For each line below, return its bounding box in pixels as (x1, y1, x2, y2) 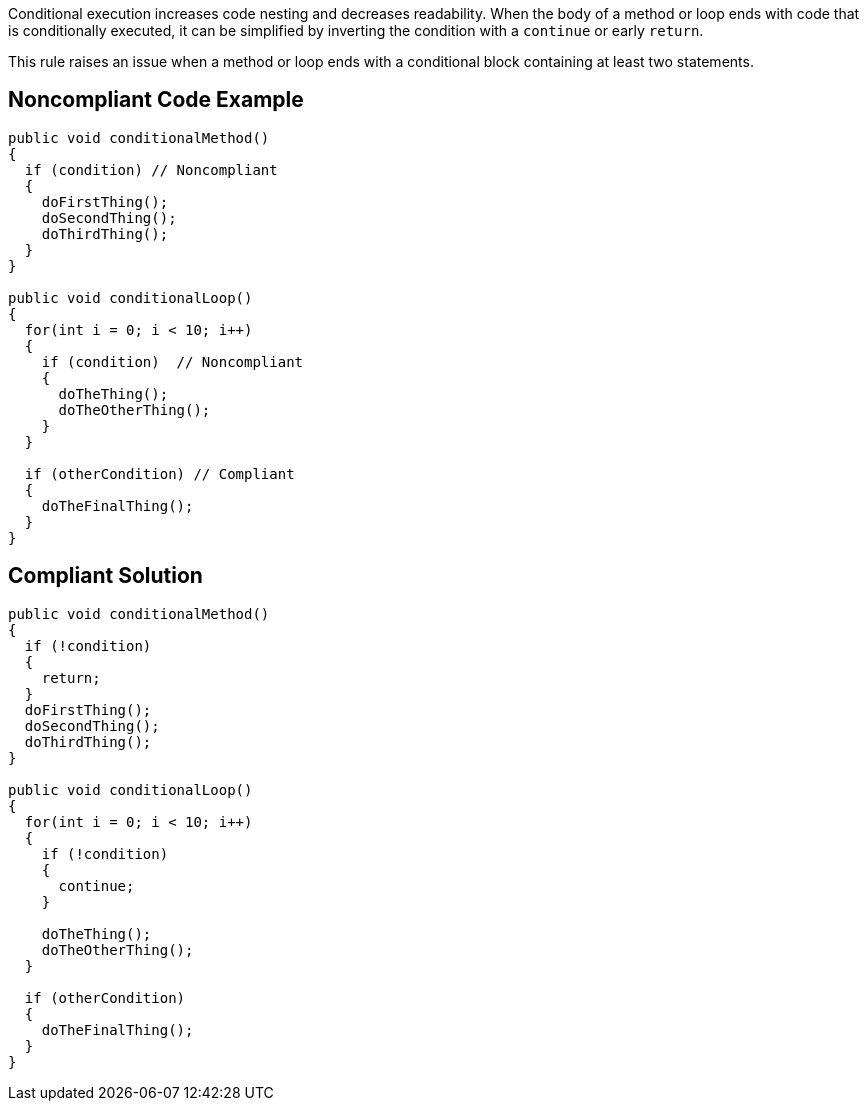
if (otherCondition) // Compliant (24, 465, 295, 482)
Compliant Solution (8, 563, 203, 589)
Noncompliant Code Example (8, 87, 304, 113)
